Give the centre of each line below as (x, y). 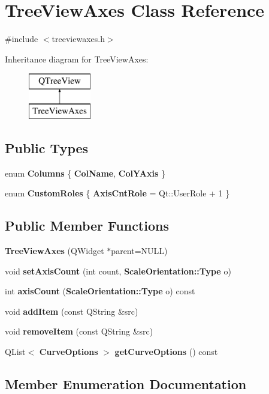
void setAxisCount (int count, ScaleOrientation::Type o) (118, 271)
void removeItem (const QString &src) (79, 331)
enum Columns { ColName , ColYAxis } (85, 173)
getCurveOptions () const (166, 352)
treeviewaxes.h (78, 39)
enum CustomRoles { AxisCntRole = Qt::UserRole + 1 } (117, 193)
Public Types (47, 147)
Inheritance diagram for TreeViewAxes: (77, 59)
